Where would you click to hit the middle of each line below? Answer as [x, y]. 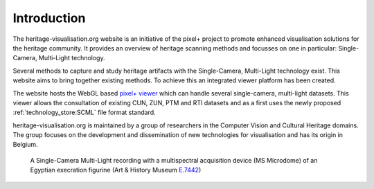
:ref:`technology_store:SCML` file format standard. [84, 112]
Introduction [49, 18]
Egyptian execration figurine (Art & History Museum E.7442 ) [116, 170]
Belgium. [25, 145]
